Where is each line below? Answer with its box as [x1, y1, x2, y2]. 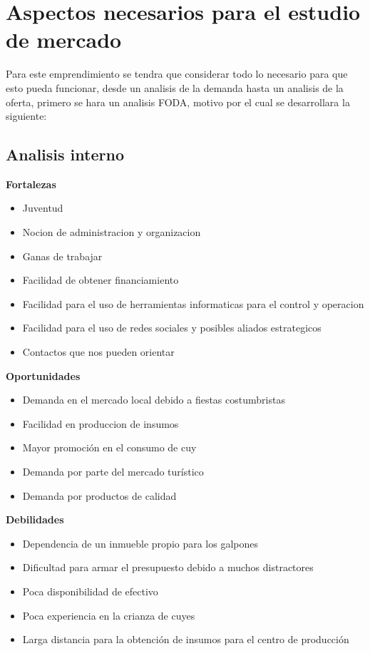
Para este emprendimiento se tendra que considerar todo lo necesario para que [6, 66, 348, 81]
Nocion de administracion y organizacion [22, 225, 201, 240]
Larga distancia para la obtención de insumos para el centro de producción [22, 632, 349, 647]
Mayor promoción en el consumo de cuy [22, 440, 197, 455]
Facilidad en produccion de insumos [22, 416, 179, 431]
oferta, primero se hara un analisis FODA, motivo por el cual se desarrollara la [6, 94, 350, 109]
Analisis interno [6, 143, 124, 165]
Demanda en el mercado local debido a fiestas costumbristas [22, 392, 285, 407]
